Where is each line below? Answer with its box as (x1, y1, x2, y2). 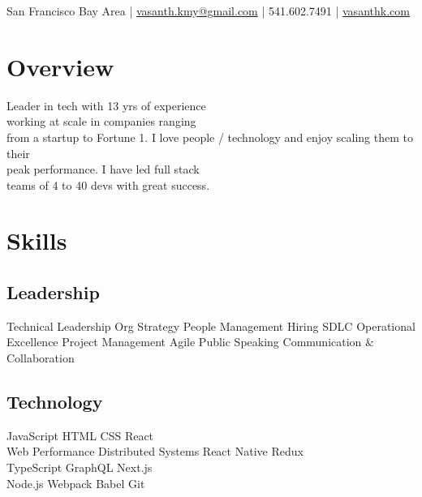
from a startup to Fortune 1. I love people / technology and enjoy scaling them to (6, 128, 413, 145)
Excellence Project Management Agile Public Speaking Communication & (6, 333, 374, 350)
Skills (6, 224, 67, 257)
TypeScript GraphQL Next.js (6, 459, 153, 476)
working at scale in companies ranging (6, 113, 196, 130)
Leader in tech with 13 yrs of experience (6, 96, 206, 114)
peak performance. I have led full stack (6, 161, 200, 178)
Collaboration (6, 349, 75, 366)
